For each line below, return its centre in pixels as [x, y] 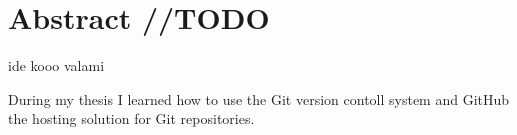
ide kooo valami [56, 65]
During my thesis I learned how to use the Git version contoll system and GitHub [259, 98]
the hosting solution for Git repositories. [131, 118]
